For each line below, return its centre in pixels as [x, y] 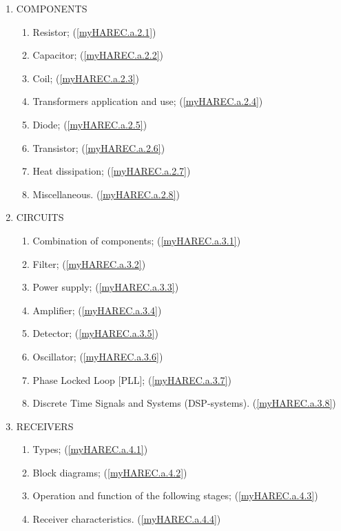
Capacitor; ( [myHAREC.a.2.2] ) [98, 55]
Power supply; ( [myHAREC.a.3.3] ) [106, 287]
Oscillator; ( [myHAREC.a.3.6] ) [98, 356]
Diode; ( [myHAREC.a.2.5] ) [90, 124]
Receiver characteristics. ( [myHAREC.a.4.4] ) [127, 519]
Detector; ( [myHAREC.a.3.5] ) [95, 333]
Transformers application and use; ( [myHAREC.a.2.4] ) [148, 101]
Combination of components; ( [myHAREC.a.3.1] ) [137, 240]
